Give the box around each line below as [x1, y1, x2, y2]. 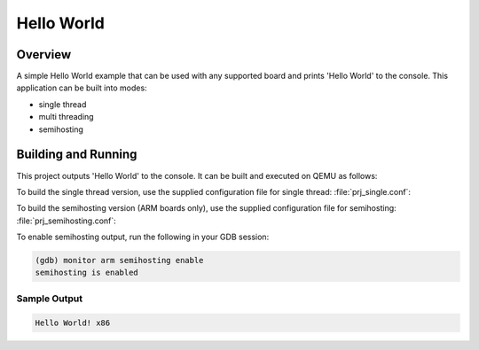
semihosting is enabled [35, 268, 139, 278]
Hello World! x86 [35, 317, 111, 328]
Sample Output [16, 292, 83, 305]
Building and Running [16, 147, 137, 162]
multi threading [38, 112, 94, 122]
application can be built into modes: [16, 82, 147, 93]
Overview [16, 47, 72, 62]
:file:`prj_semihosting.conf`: [16, 215, 117, 226]
